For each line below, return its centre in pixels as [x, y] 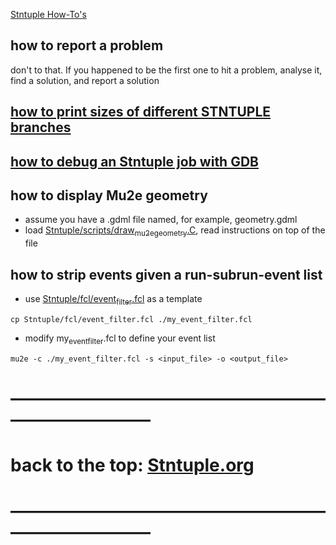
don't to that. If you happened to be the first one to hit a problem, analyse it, [166, 70]
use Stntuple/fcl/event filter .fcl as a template [113, 300]
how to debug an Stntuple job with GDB [134, 161]
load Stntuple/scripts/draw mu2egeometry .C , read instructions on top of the [175, 231]
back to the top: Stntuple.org [132, 465]
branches [41, 127]
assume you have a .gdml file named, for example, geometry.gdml [161, 220]
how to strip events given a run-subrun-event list [166, 274]
